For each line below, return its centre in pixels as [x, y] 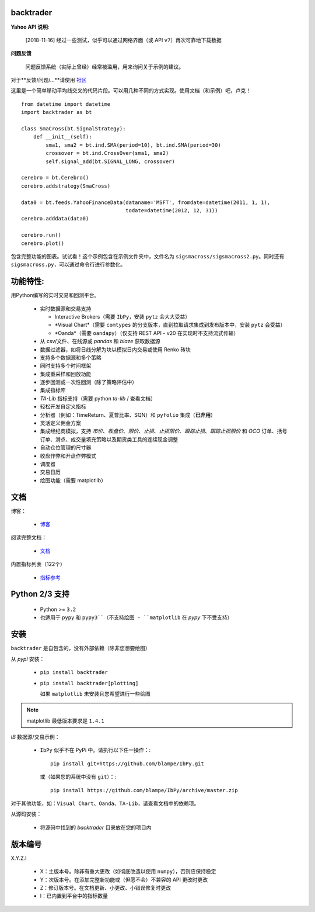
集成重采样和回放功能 [66, 374]
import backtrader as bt [57, 112]
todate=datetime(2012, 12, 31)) [172, 210]
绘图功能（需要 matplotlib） [73, 480]
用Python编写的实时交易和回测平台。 [55, 295]
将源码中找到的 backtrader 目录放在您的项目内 [96, 827]
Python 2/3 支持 [40, 594]
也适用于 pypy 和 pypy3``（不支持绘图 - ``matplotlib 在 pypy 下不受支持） [136, 617]
